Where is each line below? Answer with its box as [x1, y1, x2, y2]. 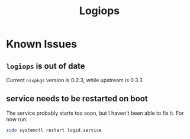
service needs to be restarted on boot [6, 93, 148, 104]
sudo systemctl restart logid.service [6, 127, 102, 133]
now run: [6, 115, 28, 122]
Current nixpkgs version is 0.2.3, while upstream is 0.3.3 [6, 77, 143, 83]
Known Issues [6, 37, 78, 51]
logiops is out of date [6, 61, 85, 71]
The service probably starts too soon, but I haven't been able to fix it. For [6, 109, 184, 117]
